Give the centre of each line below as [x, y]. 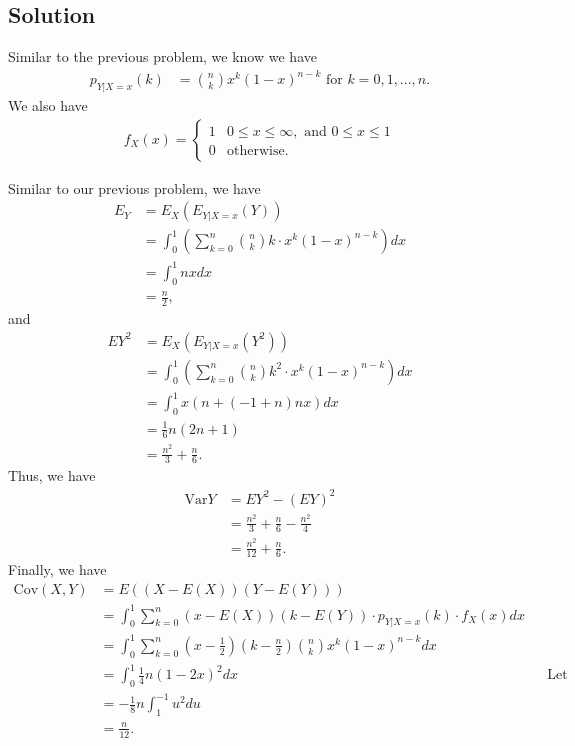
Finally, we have [57, 569]
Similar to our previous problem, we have [134, 187]
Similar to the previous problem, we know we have [162, 56]
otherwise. [257, 150]
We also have [48, 105]
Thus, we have [52, 475]
